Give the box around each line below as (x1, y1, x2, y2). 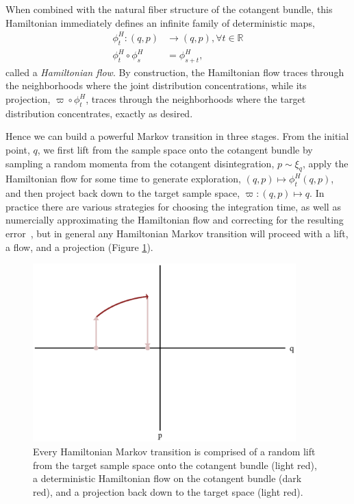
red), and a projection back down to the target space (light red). (33, 484, 303, 499)
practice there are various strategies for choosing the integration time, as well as (5, 199, 341, 213)
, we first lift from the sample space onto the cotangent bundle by (37, 143, 313, 157)
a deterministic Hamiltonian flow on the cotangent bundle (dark (33, 471, 302, 485)
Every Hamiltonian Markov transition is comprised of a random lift (33, 444, 316, 459)
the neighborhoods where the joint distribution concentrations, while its (5, 78, 307, 93)
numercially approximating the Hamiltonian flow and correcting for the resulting (5, 213, 344, 227)
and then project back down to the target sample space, (5, 186, 240, 200)
